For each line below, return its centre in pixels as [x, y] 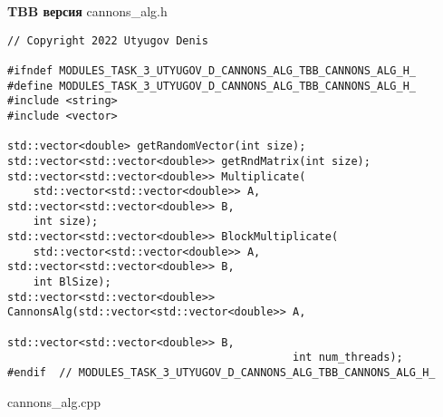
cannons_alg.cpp [54, 401]
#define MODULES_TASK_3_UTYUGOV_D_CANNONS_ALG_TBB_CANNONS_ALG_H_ [212, 86]
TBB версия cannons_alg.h [87, 11]
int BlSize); [72, 282]
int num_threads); [348, 358]
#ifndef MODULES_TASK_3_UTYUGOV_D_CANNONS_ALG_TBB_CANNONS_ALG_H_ [212, 70]
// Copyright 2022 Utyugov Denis [108, 40]
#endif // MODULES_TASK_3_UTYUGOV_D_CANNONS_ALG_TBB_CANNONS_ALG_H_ [221, 373]
